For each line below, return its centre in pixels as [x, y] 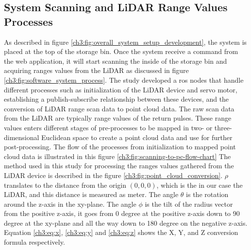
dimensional [22, 137]
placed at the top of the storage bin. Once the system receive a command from [121, 51]
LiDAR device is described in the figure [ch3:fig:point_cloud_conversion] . [113, 175]
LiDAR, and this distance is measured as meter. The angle [91, 194]
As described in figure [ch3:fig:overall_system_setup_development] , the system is [125, 42]
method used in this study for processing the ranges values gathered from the [119, 166]
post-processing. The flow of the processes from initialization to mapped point [120, 147]
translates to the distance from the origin [65, 185]
